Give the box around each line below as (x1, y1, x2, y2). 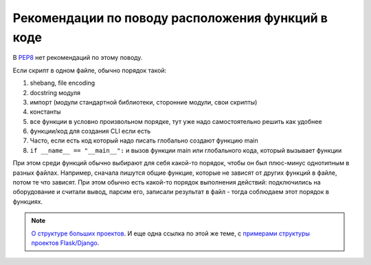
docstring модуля (30, 88, 81, 96)
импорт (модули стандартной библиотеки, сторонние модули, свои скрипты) (30, 98, 258, 106)
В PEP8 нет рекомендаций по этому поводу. (12, 54, 143, 62)
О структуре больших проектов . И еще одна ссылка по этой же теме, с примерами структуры (31, 229, 311, 237)
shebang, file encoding (30, 79, 95, 87)
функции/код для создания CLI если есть (30, 127, 151, 136)
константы (30, 107, 61, 116)
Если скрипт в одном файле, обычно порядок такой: (12, 66, 167, 74)
